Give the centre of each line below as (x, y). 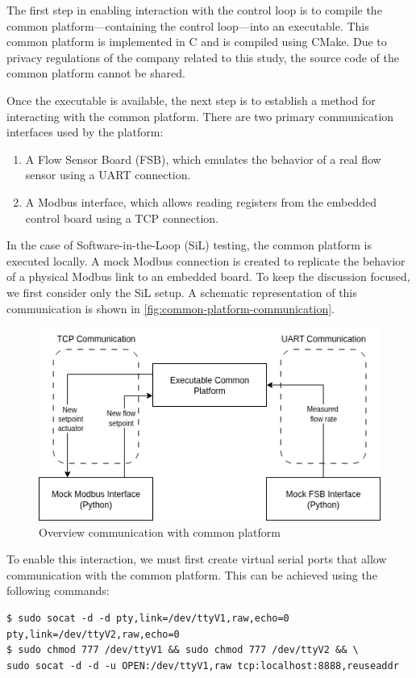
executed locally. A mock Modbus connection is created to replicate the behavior (206, 260)
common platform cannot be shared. (96, 73)
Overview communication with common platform (160, 532)
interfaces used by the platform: (85, 132)
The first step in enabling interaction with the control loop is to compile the (194, 10)
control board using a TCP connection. (122, 218)
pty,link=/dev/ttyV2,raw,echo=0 (93, 634)
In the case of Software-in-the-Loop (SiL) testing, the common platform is (189, 245)
